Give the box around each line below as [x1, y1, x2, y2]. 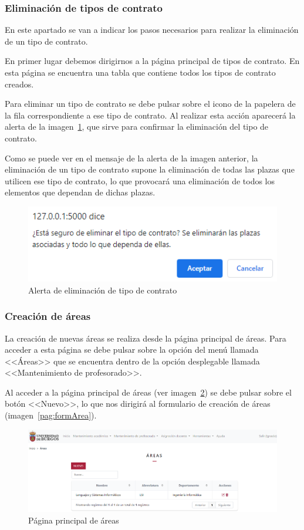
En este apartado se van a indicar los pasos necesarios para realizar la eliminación [5, 23, 299, 36]
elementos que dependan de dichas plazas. [5, 186, 156, 198]
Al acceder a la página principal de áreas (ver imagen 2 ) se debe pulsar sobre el [5, 386, 292, 398]
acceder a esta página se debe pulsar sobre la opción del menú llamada [5, 343, 259, 356]
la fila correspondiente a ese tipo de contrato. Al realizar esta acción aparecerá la [5, 109, 296, 121]
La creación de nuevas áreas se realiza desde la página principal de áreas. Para [5, 332, 286, 344]
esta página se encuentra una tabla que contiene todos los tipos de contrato [5, 66, 276, 78]
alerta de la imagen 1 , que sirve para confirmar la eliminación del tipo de [5, 120, 269, 133]
